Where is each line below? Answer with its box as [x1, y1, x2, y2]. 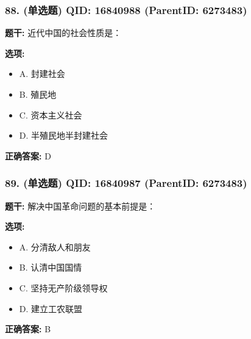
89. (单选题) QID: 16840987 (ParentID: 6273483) [5, 175, 247, 191]
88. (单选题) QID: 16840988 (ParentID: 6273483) [5, 2, 247, 17]
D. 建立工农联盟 [19, 302, 83, 315]
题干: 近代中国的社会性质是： [5, 26, 122, 39]
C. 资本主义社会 [19, 108, 82, 121]
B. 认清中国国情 [19, 261, 82, 274]
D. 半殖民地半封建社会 [19, 129, 108, 142]
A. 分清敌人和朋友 [19, 240, 91, 253]
